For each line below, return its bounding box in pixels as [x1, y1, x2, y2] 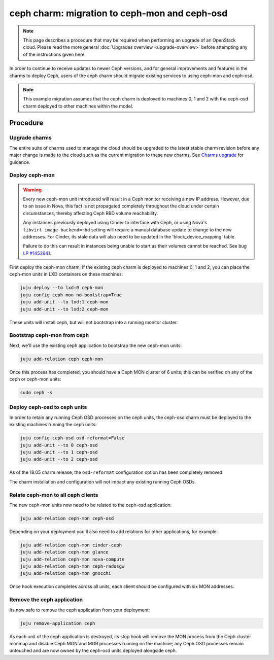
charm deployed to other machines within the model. [23, 103, 133, 109]
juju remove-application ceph [20, 620, 95, 626]
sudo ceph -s [20, 390, 53, 396]
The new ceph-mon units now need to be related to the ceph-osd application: [9, 502, 172, 508]
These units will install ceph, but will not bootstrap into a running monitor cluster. [9, 319, 178, 325]
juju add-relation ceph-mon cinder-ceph [20, 542, 122, 548]
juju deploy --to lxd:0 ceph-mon [20, 285, 104, 291]
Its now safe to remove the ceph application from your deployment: [9, 607, 150, 613]
